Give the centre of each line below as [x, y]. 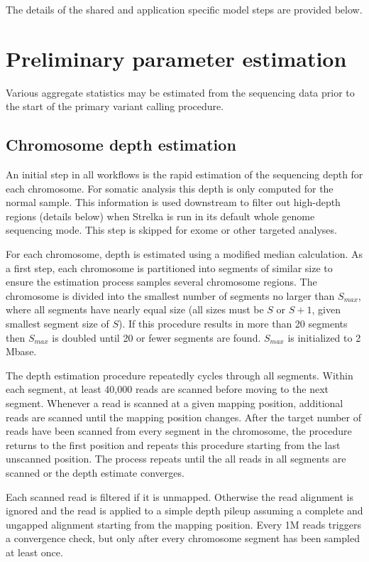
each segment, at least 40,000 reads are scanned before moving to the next [167, 389]
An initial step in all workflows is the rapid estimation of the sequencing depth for [184, 174]
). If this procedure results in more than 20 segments [233, 324]
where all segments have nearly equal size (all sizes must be [135, 309]
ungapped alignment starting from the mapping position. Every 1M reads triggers [183, 524]
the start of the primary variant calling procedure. [115, 106]
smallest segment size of [57, 324]
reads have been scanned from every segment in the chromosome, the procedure [179, 431]
